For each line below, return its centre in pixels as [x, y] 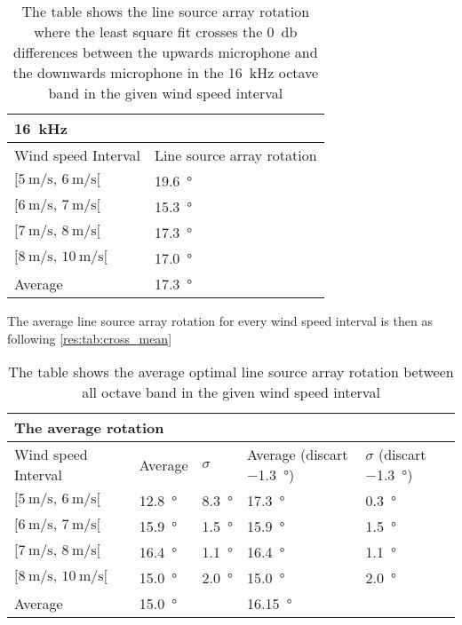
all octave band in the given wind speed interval [231, 392]
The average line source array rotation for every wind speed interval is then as [220, 320]
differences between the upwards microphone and [166, 52]
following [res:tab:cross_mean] [90, 338]
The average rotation [89, 428]
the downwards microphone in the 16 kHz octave [166, 72]
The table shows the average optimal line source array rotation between [231, 372]
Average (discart [297, 455]
